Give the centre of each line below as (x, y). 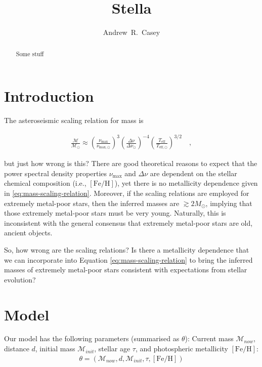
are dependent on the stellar (193, 173)
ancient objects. (28, 233)
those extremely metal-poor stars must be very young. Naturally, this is (115, 213)
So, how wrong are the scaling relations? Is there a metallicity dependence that (127, 249)
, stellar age (112, 349)
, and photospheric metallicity (182, 349)
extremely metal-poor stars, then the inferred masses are (92, 203)
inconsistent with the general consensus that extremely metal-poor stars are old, (128, 222)
